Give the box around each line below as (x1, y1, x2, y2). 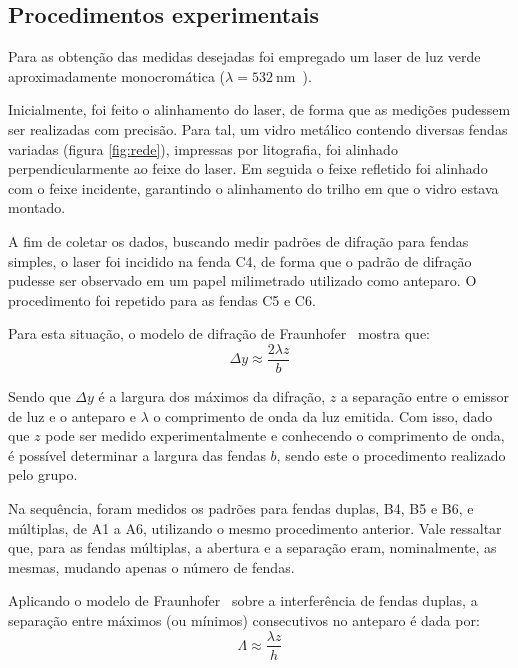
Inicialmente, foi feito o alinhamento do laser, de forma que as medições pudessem (8, 99, 511, 120)
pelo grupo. (8, 464, 78, 485)
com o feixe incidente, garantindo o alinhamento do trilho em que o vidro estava (8, 177, 499, 198)
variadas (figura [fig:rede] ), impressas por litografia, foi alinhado (8, 138, 398, 159)
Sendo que (8, 385, 71, 406)
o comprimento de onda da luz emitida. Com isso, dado (153, 405, 493, 426)
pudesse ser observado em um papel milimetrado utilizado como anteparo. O (8, 270, 477, 291)
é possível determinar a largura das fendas (8, 444, 266, 465)
